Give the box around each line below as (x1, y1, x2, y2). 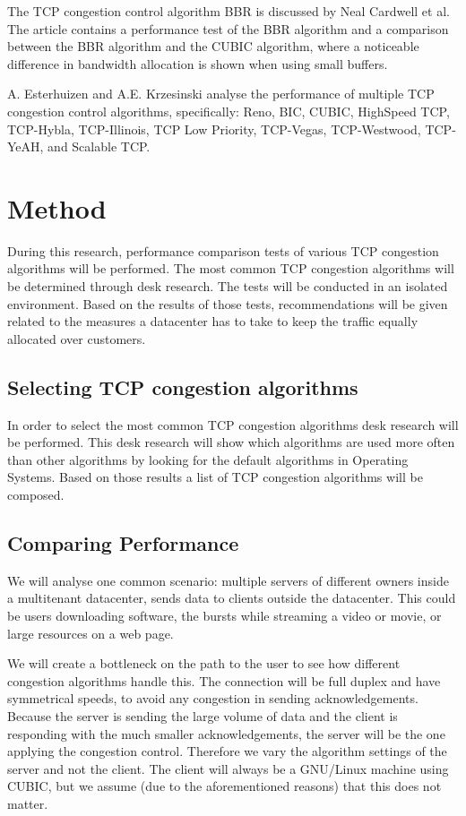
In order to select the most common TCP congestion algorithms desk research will (7, 415, 459, 434)
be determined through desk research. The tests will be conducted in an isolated (7, 277, 448, 296)
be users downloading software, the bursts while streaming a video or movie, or (7, 606, 442, 624)
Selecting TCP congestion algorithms (7, 373, 358, 400)
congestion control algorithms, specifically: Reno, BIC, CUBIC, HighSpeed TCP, (7, 101, 450, 120)
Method (7, 189, 107, 226)
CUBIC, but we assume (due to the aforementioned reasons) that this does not (7, 777, 442, 795)
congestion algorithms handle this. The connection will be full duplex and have (7, 671, 441, 690)
